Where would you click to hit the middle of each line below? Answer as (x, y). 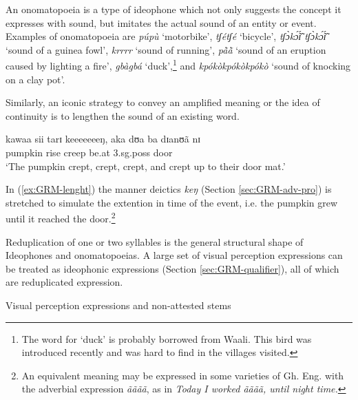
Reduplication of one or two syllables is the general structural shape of (155, 241)
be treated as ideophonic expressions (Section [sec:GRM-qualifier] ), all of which (172, 268)
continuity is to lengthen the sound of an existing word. (123, 115)
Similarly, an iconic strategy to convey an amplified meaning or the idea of (163, 102)
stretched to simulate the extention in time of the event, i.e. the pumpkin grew (172, 202)
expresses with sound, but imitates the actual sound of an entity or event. (161, 22)
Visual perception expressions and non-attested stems (118, 305)
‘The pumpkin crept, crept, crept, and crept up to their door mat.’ (146, 166)
